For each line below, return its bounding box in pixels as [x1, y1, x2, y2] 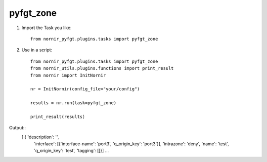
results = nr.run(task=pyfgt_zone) [30, 100, 117, 106]
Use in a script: [21, 47, 52, 53]
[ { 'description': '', [21, 134, 59, 140]
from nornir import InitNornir [30, 72, 106, 78]
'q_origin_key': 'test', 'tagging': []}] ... [34, 148, 109, 154]
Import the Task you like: [21, 25, 72, 31]
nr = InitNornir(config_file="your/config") [30, 86, 140, 92]
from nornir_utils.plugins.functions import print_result [30, 66, 174, 71]
